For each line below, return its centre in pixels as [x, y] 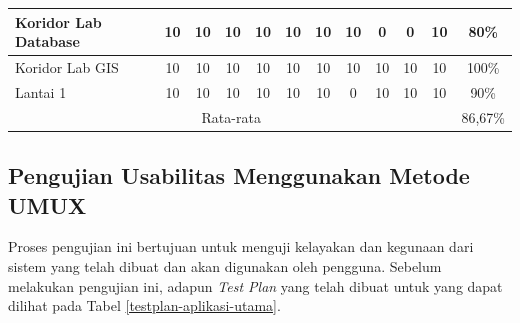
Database [47, 41]
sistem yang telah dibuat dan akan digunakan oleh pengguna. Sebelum [225, 265]
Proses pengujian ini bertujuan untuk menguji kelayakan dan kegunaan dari [241, 246]
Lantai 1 [41, 91]
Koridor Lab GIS [67, 66]
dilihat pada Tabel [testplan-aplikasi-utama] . [144, 305]
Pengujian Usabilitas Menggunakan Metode [239, 175]
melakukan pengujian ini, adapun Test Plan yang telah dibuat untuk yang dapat [255, 285]
